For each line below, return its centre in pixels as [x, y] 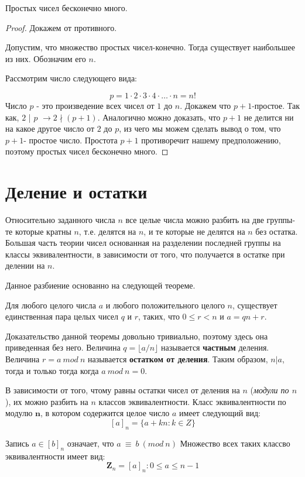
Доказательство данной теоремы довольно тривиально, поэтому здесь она [137, 336]
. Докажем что [205, 105]
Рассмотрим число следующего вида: [71, 78]
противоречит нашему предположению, [211, 140]
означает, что [90, 443]
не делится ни [269, 117]
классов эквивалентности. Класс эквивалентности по [192, 401]
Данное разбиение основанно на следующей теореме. [100, 285]
